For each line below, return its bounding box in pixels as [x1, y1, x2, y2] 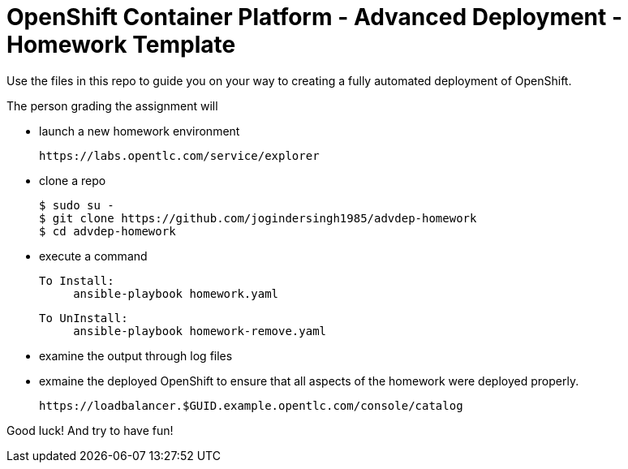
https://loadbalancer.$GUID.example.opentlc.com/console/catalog [39, 398, 463, 412]
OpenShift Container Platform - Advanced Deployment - [6, 3, 623, 31]
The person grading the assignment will [6, 98, 218, 113]
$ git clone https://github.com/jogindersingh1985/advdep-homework [39, 211, 477, 225]
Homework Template [6, 31, 236, 58]
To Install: [39, 273, 114, 287]
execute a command [39, 248, 148, 263]
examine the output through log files [39, 348, 233, 363]
